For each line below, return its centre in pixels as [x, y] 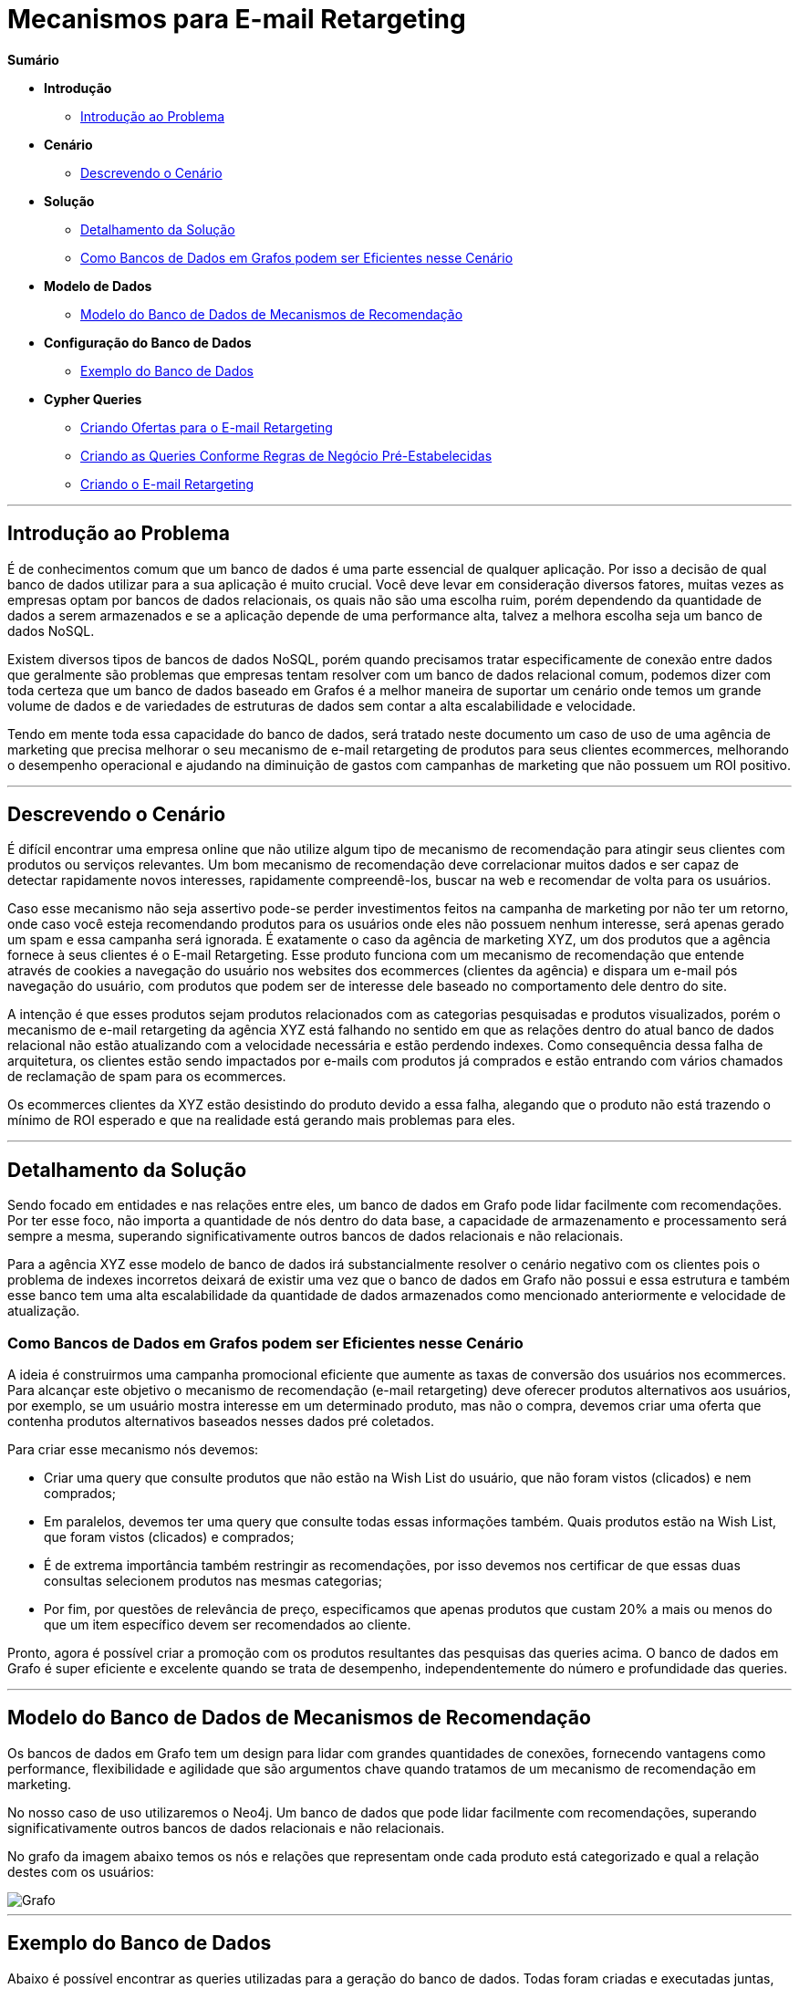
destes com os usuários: [81, 1871]
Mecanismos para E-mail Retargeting [237, 19]
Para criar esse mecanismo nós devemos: [133, 1450]
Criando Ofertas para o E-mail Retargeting [207, 427]
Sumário [33, 59]
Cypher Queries [93, 399]
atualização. [44, 1311]
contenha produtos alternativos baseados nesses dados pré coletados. [221, 1421]
